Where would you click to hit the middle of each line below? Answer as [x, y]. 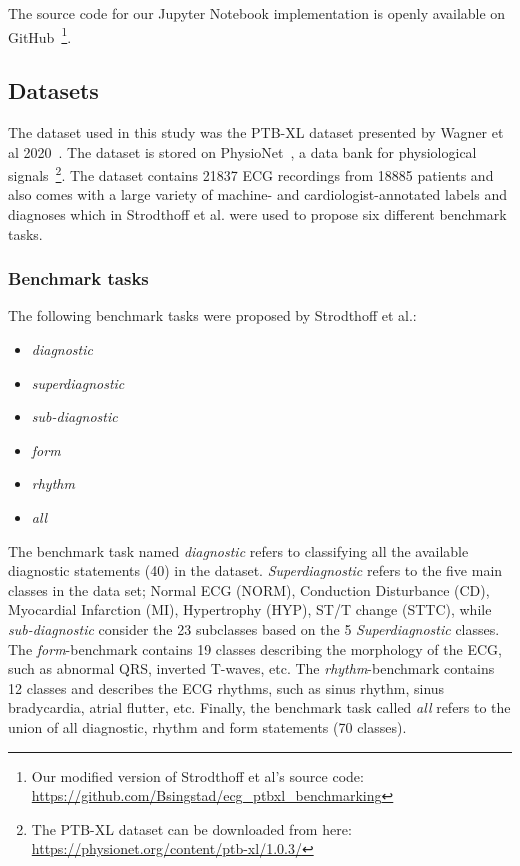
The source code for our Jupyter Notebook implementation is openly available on [257, 13]
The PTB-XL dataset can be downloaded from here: [191, 828]
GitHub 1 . [40, 35]
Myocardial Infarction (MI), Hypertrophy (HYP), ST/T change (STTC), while [250, 609]
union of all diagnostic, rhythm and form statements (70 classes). [207, 726]
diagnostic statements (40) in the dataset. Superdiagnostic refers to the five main [255, 570]
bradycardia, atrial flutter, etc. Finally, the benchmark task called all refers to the [259, 707]
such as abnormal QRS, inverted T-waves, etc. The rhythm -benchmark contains [251, 668]
